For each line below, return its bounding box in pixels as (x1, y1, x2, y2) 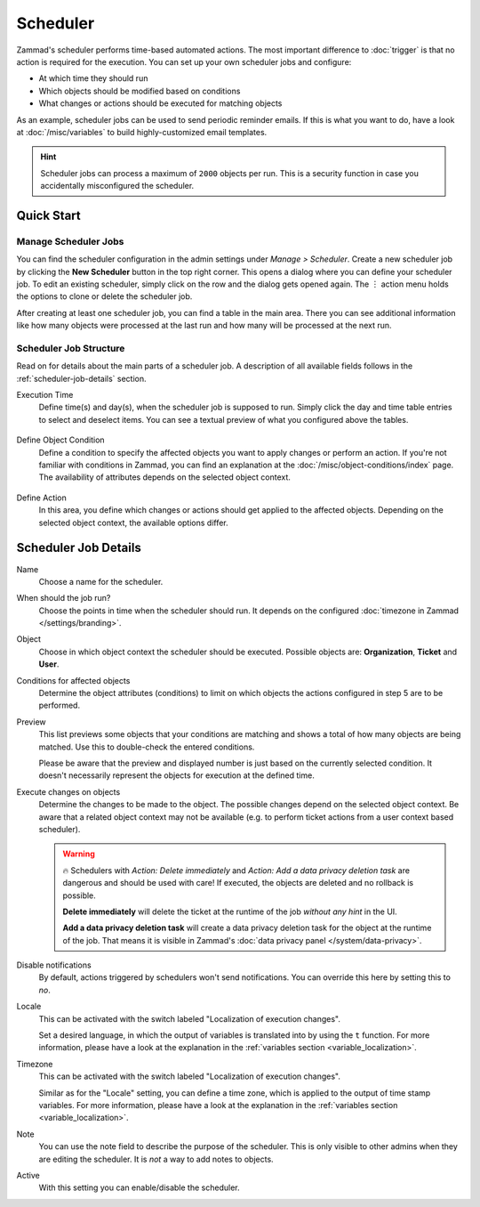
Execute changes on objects (16, 786, 121, 797)
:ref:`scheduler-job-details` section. (16, 373, 147, 384)
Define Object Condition (16, 434, 106, 445)
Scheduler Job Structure (16, 342, 125, 354)
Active (16, 1170, 40, 1180)
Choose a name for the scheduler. (38, 576, 164, 587)
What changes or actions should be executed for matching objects (38, 98, 283, 109)
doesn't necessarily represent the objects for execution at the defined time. (38, 770, 315, 781)
